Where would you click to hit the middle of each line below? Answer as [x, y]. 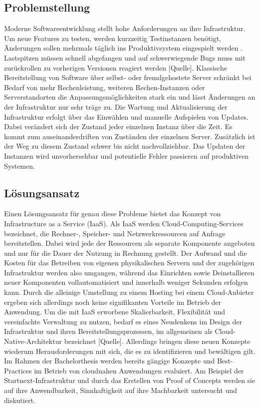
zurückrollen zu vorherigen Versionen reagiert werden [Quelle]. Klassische [116, 67]
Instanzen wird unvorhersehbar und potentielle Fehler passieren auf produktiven [127, 155]
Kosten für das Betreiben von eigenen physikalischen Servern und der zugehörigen [129, 263]
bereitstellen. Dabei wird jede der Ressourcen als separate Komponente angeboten [129, 243]
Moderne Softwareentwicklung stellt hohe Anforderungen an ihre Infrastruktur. [125, 28]
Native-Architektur [33, 341]
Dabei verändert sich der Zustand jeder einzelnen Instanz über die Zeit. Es [118, 126]
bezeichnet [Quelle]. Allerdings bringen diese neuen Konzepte [157, 341]
